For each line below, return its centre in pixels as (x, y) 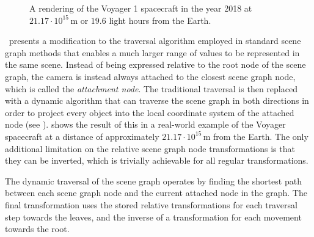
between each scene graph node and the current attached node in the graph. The (156, 193)
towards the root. (37, 229)
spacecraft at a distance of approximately (82, 136)
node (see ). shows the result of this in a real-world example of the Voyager (145, 124)
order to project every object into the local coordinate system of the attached (150, 112)
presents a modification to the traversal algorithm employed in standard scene (155, 41)
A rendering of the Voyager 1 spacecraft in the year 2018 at (141, 8)
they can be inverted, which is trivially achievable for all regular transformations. (157, 160)
